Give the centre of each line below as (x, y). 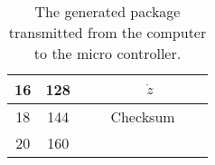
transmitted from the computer (107, 32)
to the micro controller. (107, 53)
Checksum (143, 116)
